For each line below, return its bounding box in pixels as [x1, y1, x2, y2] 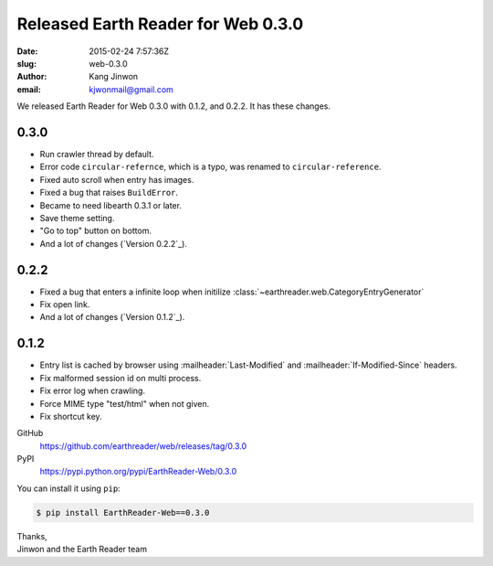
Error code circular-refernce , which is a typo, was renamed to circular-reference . [39, 161, 382, 173]
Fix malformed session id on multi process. [39, 372, 202, 383]
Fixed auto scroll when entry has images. [39, 174, 194, 185]
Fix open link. [39, 299, 90, 310]
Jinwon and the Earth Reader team [16, 544, 148, 555]
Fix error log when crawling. [39, 385, 146, 397]
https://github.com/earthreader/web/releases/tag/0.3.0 [39, 440, 247, 452]
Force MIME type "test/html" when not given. [39, 398, 210, 409]
